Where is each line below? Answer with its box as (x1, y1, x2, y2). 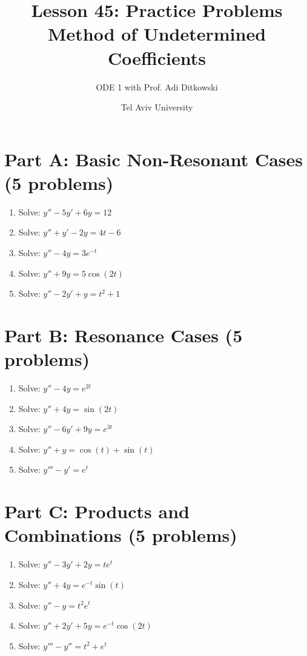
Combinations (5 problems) (4, 522, 237, 547)
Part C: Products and (4, 499, 190, 524)
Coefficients (107, 45, 206, 70)
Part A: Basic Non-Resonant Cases (4, 146, 303, 171)
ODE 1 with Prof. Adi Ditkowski (96, 80, 218, 93)
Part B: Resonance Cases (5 (4, 322, 243, 347)
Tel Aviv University (120, 101, 193, 113)
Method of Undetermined (47, 21, 266, 46)
